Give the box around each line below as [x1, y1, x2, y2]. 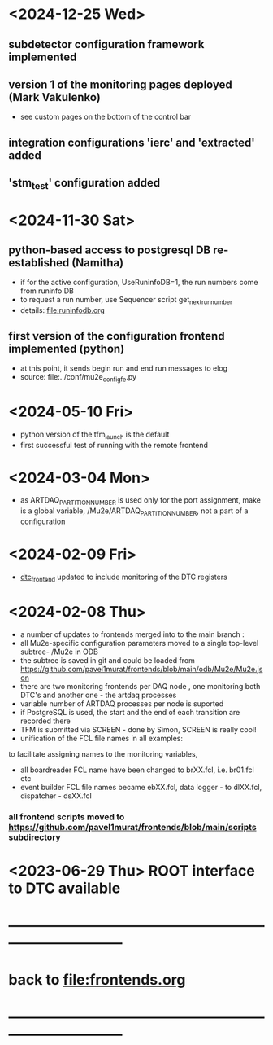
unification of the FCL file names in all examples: [19, 733, 183, 743]
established [8, 256, 70, 270]
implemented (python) [8, 341, 125, 355]
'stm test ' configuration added [8, 176, 161, 192]
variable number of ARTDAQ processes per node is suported [19, 698, 224, 709]
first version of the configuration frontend [8, 329, 225, 343]
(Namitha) [71, 256, 124, 270]
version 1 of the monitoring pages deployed [8, 77, 233, 91]
